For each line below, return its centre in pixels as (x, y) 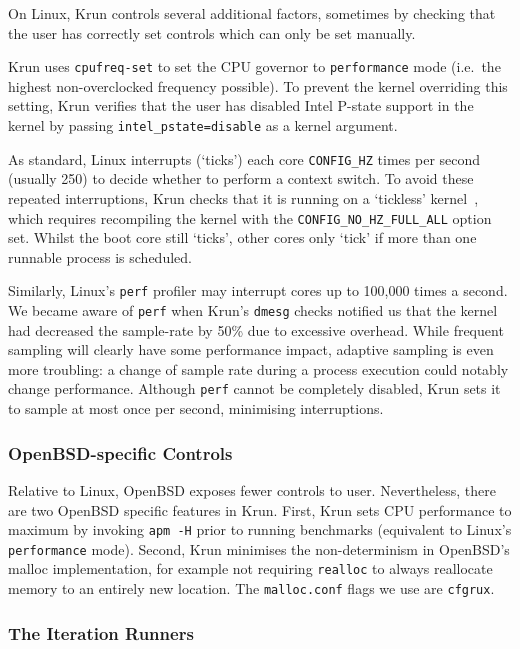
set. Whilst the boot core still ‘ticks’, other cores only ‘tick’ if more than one (242, 237)
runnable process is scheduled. (100, 256)
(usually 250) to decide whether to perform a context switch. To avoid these (241, 178)
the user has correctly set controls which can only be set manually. (212, 32)
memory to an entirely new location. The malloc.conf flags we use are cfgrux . (251, 588)
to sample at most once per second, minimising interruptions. (196, 408)
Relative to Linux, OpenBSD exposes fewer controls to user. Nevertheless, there (252, 489)
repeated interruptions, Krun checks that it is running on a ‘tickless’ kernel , (243, 197)
